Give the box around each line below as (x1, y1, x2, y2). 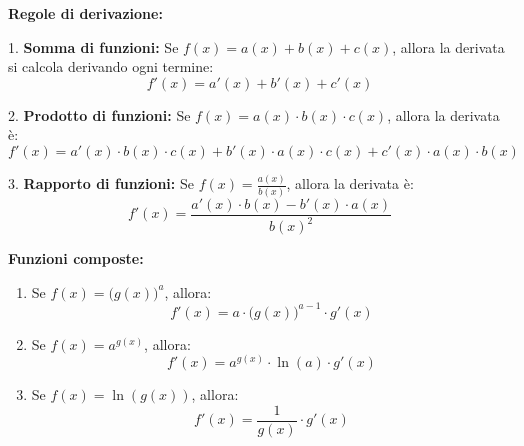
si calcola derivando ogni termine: (8, 56, 214, 77)
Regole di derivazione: (8, 3, 163, 23)
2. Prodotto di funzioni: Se (8, 104, 191, 125)
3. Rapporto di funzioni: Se (8, 173, 194, 194)
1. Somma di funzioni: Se (8, 36, 179, 57)
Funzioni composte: (8, 248, 144, 268)
